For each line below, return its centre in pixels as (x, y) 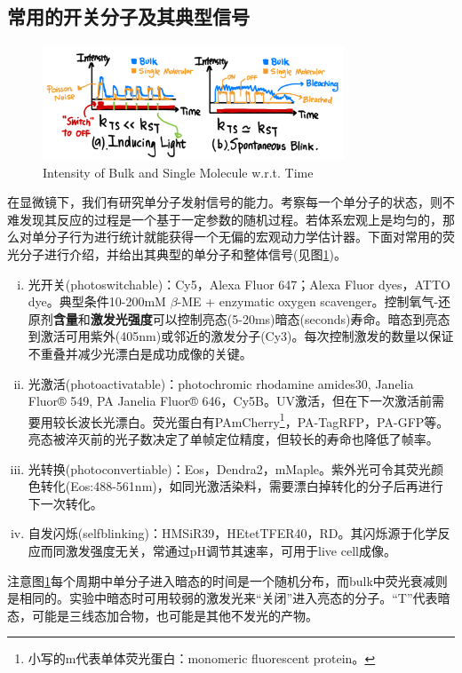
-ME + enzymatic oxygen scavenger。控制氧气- (308, 301)
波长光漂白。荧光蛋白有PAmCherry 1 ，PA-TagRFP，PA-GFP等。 (263, 420)
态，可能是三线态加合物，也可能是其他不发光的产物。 (163, 615)
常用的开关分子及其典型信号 (128, 16)
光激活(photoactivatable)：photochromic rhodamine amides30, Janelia (221, 383)
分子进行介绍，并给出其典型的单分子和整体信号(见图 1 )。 (183, 254)
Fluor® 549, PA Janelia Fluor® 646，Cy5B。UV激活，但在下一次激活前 (230, 401)
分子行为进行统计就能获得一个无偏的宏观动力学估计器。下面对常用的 (243, 237)
